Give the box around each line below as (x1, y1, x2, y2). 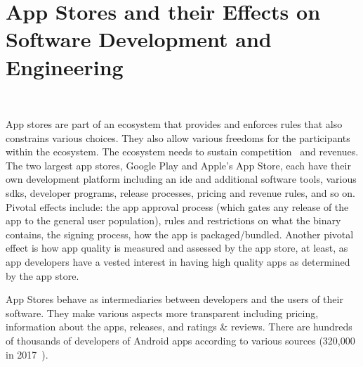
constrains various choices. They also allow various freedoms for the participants (6, 130, 350, 145)
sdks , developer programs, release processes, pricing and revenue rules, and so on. (6, 186, 355, 200)
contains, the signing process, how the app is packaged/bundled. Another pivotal (6, 226, 354, 241)
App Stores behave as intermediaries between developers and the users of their (6, 292, 343, 307)
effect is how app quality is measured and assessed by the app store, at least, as (6, 240, 348, 255)
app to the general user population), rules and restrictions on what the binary (6, 213, 341, 228)
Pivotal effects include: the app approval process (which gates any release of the (6, 199, 349, 214)
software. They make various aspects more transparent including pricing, (6, 305, 319, 320)
